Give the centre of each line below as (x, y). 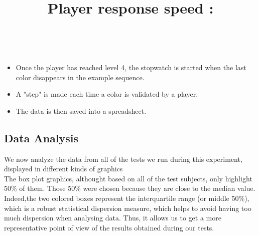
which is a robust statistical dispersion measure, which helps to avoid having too (128, 208)
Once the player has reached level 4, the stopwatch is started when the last (131, 67)
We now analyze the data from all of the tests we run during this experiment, (123, 159)
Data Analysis (41, 138)
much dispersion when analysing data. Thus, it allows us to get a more (113, 218)
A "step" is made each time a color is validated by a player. (107, 94)
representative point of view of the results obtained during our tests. (109, 227)
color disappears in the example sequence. (80, 77)
